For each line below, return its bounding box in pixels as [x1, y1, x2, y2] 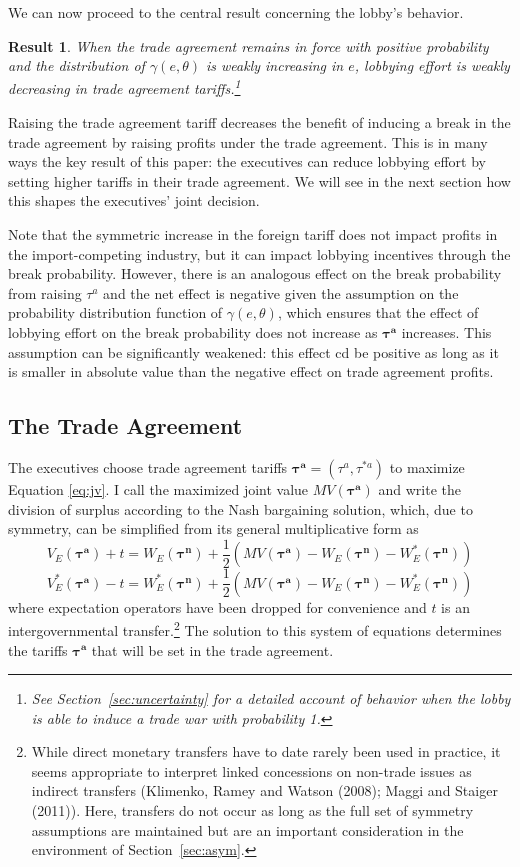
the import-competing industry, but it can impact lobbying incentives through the [8, 243, 511, 264]
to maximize [389, 456, 465, 477]
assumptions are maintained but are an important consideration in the [31, 819, 464, 840]
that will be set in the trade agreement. [91, 639, 334, 660]
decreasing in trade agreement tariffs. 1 [8, 75, 241, 99]
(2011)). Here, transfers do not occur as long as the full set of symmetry [31, 800, 474, 821]
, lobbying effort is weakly [354, 55, 510, 76]
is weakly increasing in [205, 55, 344, 76]
